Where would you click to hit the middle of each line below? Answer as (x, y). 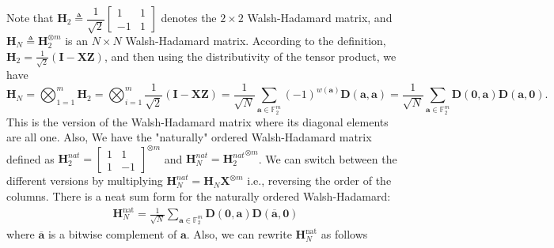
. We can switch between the (328, 158)
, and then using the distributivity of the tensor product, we (250, 56)
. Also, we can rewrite (239, 234)
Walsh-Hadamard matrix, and (320, 17)
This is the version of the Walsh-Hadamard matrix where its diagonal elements (197, 121)
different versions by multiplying (85, 180)
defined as (30, 158)
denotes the (189, 17)
